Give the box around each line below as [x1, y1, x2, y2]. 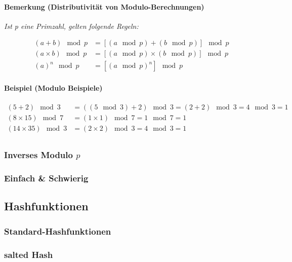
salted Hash [4, 248, 53, 260]
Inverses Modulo [4, 148, 73, 161]
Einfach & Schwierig [4, 172, 89, 184]
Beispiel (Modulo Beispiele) [4, 83, 103, 93]
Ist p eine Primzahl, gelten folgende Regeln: [4, 20, 139, 31]
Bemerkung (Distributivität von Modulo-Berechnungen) [4, 1, 204, 12]
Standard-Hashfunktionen [4, 224, 111, 237]
